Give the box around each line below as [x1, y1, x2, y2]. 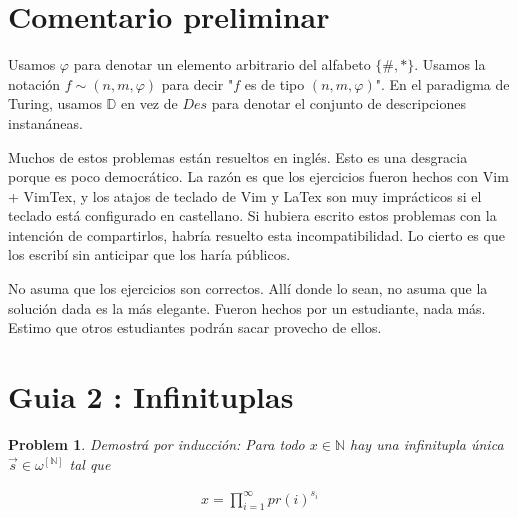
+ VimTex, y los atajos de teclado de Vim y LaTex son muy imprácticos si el [8, 185, 482, 206]
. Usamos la [414, 54, 486, 75]
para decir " [161, 73, 234, 94]
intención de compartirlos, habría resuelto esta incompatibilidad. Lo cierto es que [8, 224, 505, 245]
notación [8, 73, 61, 94]
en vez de [120, 93, 178, 114]
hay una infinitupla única [350, 433, 504, 454]
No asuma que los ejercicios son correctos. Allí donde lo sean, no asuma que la [8, 278, 488, 299]
